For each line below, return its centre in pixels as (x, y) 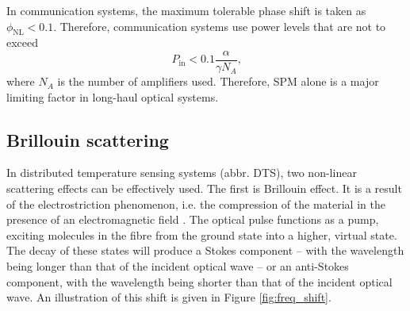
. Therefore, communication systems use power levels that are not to (220, 26)
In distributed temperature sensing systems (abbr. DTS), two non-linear (182, 173)
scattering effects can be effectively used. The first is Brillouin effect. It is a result (204, 188)
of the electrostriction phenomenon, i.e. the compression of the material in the (196, 203)
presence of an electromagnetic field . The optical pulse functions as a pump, (193, 219)
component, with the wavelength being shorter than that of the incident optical (199, 281)
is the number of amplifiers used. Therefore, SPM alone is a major (218, 81)
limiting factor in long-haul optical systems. (113, 96)
